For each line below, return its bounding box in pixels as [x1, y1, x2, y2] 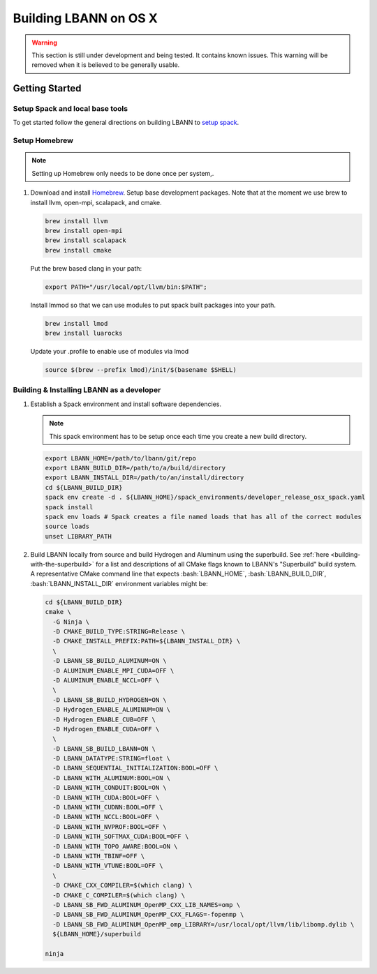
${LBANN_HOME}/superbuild [52, 930, 141, 938]
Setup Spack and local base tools [13, 104, 128, 114]
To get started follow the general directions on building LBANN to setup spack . [13, 119, 239, 127]
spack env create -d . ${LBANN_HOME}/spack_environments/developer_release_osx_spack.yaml [45, 493, 366, 502]
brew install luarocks [45, 329, 123, 338]
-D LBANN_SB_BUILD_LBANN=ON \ [52, 744, 156, 753]
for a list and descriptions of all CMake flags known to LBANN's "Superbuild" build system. [95, 560, 357, 569]
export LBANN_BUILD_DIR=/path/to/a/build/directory [45, 464, 226, 472]
